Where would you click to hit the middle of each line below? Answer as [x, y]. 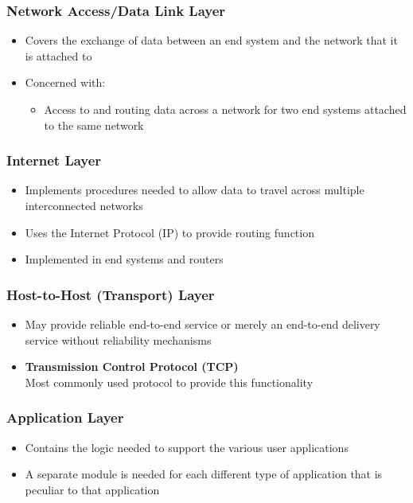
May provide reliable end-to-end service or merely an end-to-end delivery [203, 324]
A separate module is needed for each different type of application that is [204, 474]
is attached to [58, 55]
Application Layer [65, 417]
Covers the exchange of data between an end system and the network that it [211, 40]
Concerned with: [65, 82]
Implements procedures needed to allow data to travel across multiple [195, 190]
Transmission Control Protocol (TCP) [132, 367]
